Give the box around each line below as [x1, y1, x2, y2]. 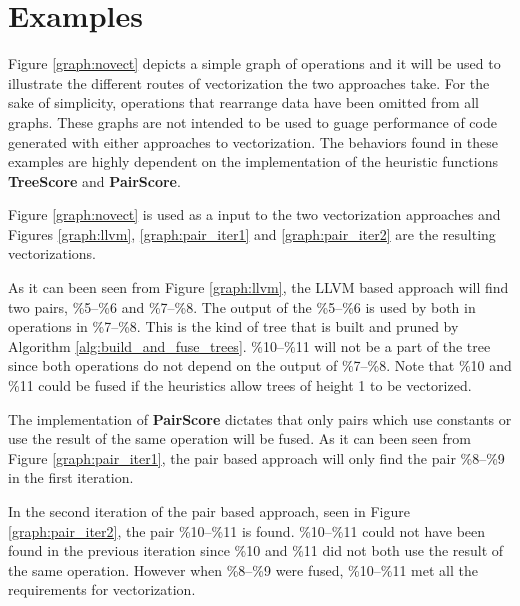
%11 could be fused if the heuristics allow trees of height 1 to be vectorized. [8, 375, 472, 396]
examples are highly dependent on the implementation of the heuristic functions [8, 151, 498, 172]
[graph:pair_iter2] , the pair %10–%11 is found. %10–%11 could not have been [8, 520, 486, 541]
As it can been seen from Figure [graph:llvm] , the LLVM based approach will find [8, 277, 509, 298]
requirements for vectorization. [8, 579, 196, 600]
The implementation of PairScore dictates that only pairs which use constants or [8, 408, 512, 429]
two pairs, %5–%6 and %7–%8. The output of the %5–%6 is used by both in [8, 296, 476, 317]
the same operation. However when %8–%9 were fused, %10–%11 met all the [8, 559, 478, 580]
